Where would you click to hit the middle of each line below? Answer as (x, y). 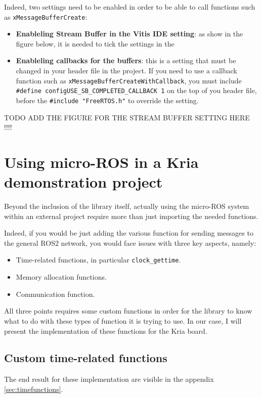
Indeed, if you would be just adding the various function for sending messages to (129, 233)
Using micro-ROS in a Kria (101, 162)
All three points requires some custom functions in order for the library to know (128, 311)
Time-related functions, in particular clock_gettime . (98, 260)
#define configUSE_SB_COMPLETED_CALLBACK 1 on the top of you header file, (136, 90)
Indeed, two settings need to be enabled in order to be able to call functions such (130, 7)
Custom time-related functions (86, 358)
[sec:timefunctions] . (34, 389)
